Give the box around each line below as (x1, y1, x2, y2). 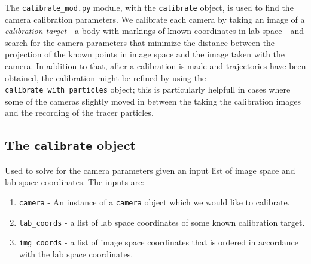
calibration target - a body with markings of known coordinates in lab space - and (5, 24, 304, 37)
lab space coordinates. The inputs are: (5, 176, 145, 188)
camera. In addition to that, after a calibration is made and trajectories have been (5, 60, 306, 72)
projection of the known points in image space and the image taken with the (5, 48, 285, 60)
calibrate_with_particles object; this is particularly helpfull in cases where (5, 83, 291, 96)
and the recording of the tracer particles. (5, 106, 154, 119)
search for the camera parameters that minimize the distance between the (5, 36, 275, 48)
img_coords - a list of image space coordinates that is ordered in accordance (19, 236, 298, 248)
